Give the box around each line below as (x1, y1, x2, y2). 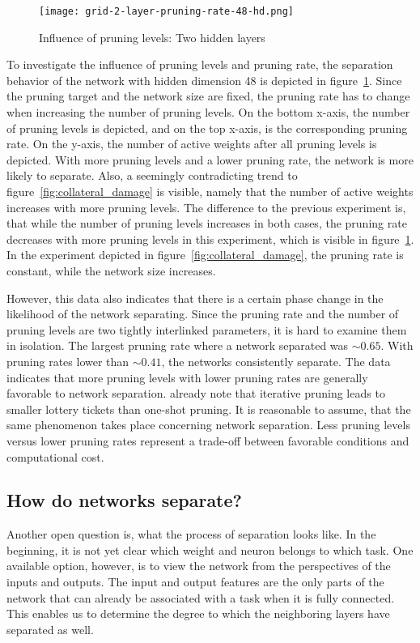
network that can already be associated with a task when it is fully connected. (6, 589, 395, 606)
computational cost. (6, 448, 104, 465)
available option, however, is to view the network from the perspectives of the (6, 557, 391, 574)
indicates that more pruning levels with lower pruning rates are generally (6, 368, 368, 385)
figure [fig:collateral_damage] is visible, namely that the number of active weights (6, 183, 414, 199)
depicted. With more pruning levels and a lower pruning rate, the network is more (6, 151, 414, 168)
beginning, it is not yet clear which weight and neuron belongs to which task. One (6, 541, 414, 558)
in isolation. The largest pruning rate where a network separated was (6, 337, 349, 354)
